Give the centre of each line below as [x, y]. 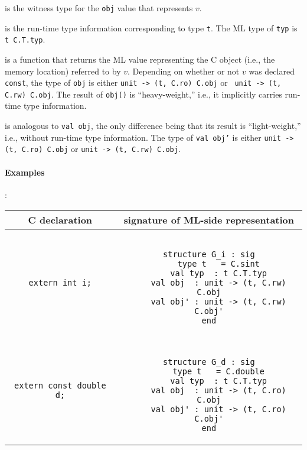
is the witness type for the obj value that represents [99, 8]
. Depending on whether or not [184, 71]
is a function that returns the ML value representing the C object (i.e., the [140, 59]
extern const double [60, 386]
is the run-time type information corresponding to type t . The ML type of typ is [151, 27]
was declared [272, 71]
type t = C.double [218, 372]
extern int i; [60, 283]
